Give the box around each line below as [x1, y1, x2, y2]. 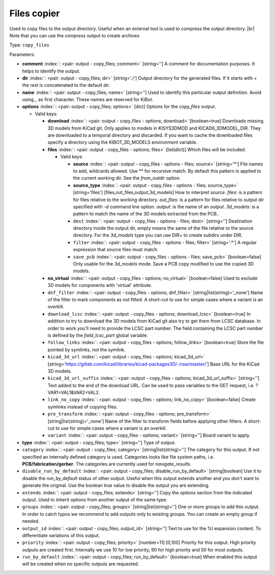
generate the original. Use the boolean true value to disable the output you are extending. [22, 483, 210, 489]
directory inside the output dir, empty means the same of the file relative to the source [73, 225, 254, 231]
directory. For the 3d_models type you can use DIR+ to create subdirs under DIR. [73, 232, 243, 238]
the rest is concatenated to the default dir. [22, 82, 111, 88]
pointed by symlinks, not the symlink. [47, 346, 126, 352]
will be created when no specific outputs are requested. [22, 561, 140, 567]
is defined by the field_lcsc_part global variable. [47, 332, 149, 338]
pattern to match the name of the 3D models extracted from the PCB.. [73, 211, 219, 217]
